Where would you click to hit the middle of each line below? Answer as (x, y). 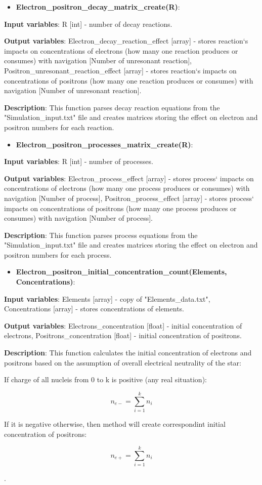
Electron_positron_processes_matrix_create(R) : (104, 144)
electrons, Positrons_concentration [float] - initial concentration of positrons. (123, 335)
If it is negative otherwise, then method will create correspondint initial (115, 423)
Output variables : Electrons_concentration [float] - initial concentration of (123, 325)
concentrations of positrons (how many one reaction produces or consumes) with (129, 80)
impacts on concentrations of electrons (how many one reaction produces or (121, 50)
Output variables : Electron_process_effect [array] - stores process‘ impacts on (129, 178)
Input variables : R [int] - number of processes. (79, 161)
